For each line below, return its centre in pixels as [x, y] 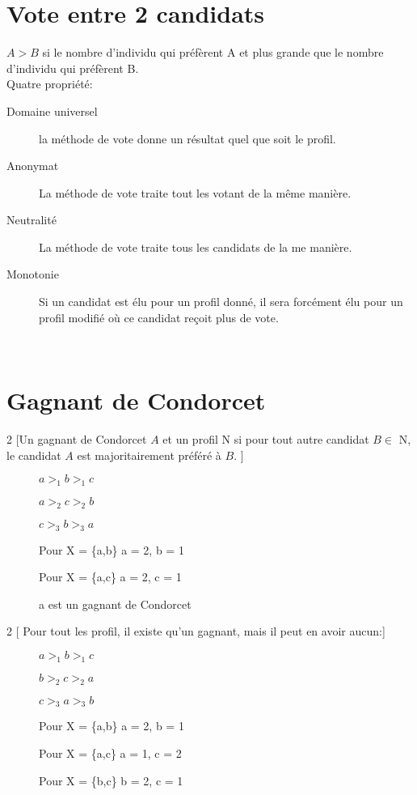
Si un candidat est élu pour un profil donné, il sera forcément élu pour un [221, 302]
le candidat [34, 455]
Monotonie [33, 274]
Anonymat [33, 166]
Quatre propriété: [50, 84]
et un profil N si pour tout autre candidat [266, 438]
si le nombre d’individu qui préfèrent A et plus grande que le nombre [213, 52]
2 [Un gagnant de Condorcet [77, 438]
